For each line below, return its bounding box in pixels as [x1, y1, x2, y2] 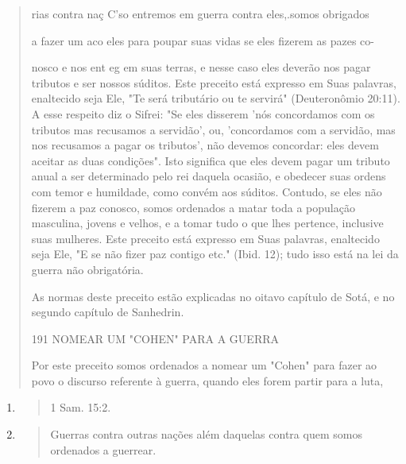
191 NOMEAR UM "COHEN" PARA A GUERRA [31, 330, 279, 346]
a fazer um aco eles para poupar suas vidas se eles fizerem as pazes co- [31, 32, 374, 48]
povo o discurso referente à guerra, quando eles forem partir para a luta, [31, 372, 384, 389]
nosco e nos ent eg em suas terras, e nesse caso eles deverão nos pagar [31, 59, 371, 75]
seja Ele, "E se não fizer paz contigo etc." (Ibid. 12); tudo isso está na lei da [31, 246, 399, 262]
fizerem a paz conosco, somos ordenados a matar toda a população [31, 199, 355, 215]
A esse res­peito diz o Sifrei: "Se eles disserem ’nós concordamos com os [31, 105, 375, 122]
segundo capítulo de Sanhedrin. [31, 304, 184, 320]
